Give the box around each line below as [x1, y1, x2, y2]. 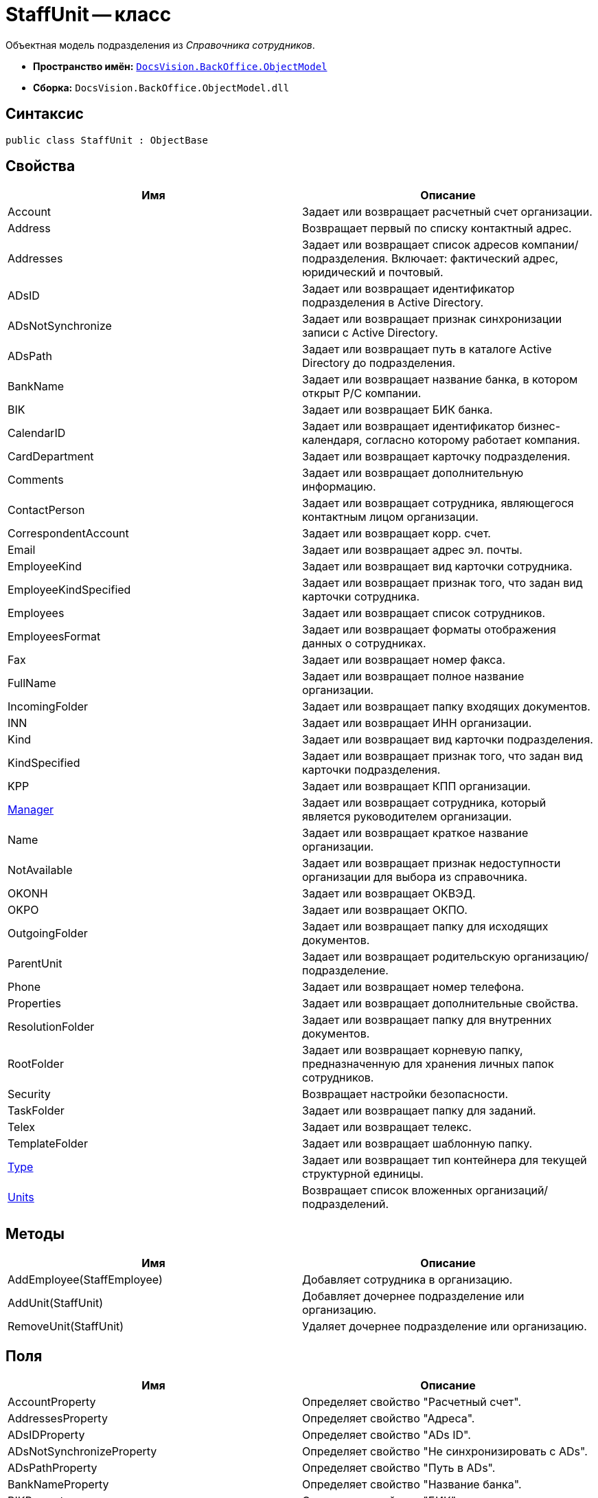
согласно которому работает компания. [365, 433, 580, 447]
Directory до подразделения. [302, 356, 456, 370]
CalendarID [8, 426, 66, 440]
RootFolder [8, 1057, 64, 1071]
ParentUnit [8, 957, 62, 971]
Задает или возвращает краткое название [302, 826, 529, 840]
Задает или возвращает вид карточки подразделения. [302, 733, 593, 747]
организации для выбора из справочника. [302, 870, 528, 884]
